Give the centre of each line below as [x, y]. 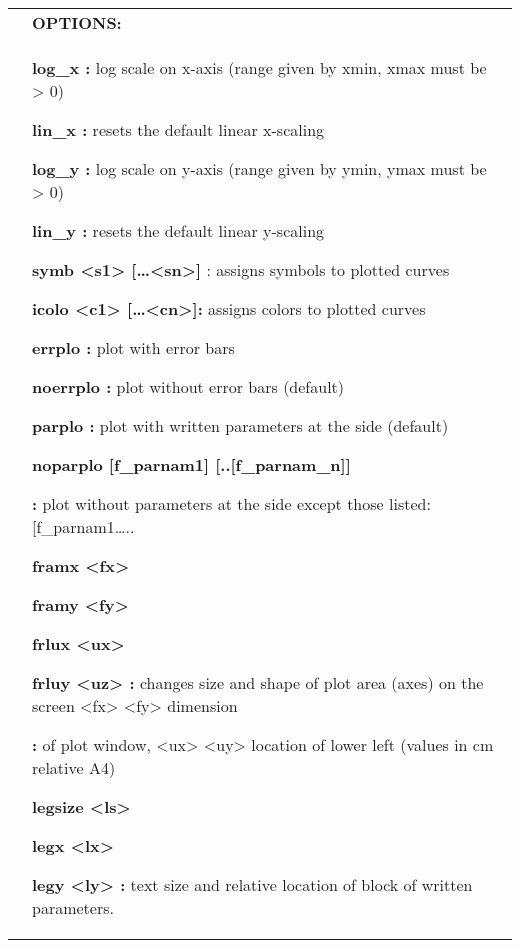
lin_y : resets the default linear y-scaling [178, 230]
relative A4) [74, 767]
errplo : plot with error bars [133, 347]
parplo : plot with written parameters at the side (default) [240, 425]
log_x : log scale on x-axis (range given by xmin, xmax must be [259, 67]
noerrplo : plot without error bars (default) [188, 386]
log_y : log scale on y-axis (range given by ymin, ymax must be [259, 168]
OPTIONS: [77, 22]
